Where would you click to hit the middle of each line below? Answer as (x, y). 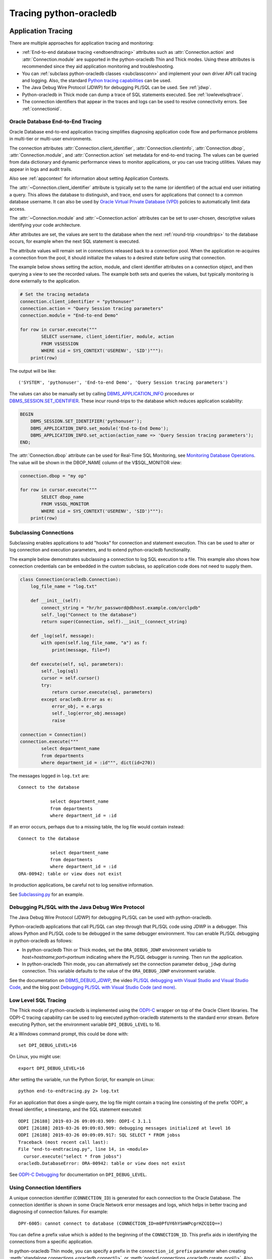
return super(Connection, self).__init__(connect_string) (114, 622)
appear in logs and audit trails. (41, 169)
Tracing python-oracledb (63, 13)
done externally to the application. (45, 281)
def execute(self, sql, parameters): (77, 664)
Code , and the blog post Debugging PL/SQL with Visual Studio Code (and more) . (93, 988)
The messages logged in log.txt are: (49, 776)
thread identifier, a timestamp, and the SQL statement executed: (76, 1109)
